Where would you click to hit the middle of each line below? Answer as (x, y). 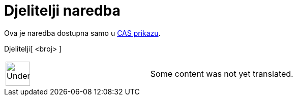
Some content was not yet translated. (222, 73)
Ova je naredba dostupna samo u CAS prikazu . (82, 33)
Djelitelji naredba (62, 11)
